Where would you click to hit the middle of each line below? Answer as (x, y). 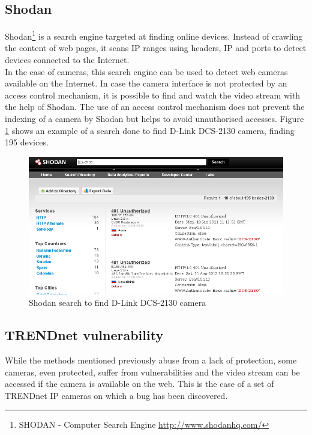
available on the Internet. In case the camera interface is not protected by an (146, 83)
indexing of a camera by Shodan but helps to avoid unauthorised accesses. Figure (154, 119)
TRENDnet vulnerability (84, 335)
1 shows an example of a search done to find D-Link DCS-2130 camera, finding (150, 130)
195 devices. (27, 142)
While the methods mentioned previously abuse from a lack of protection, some (151, 360)
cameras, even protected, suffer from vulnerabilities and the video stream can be (152, 372)
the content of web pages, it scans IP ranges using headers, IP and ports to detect (156, 48)
